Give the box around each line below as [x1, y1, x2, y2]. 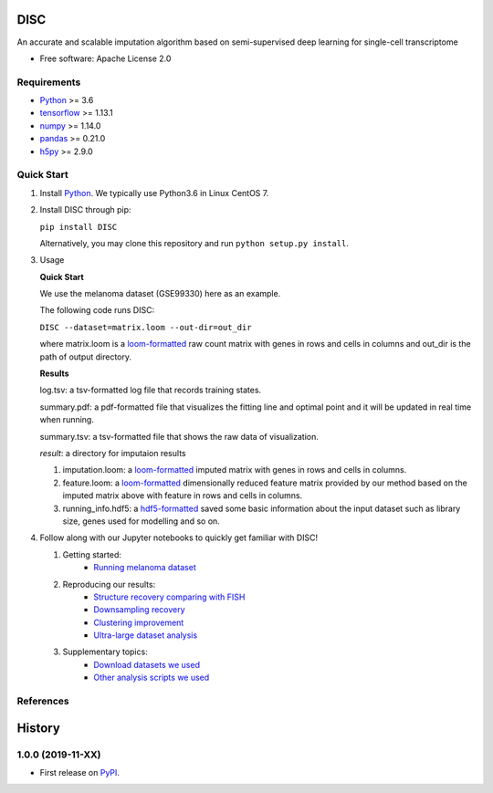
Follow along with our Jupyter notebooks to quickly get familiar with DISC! [39, 532, 319, 543]
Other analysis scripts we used [93, 672, 210, 683]
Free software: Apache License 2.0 [39, 53, 172, 64]
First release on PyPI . [39, 767, 121, 777]
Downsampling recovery [93, 604, 186, 615]
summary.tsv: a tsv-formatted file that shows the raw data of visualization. [39, 431, 319, 442]
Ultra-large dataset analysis [93, 630, 198, 641]
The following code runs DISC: [39, 305, 155, 316]
